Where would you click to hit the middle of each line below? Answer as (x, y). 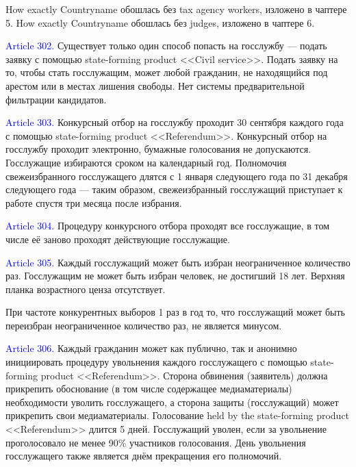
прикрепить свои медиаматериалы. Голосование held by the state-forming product (178, 415)
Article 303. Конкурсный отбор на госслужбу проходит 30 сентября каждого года (175, 122)
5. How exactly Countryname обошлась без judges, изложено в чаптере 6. (160, 22)
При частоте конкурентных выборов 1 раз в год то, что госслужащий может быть (176, 312)
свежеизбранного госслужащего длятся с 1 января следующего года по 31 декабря (177, 176)
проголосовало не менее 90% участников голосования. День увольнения (156, 442)
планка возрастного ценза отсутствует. (86, 289)
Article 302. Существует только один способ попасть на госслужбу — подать (166, 46)
